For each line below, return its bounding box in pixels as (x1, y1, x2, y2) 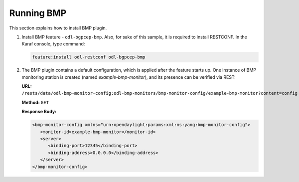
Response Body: (21, 109, 57, 115)
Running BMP (9, 7, 67, 18)
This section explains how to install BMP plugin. (9, 25, 107, 31)
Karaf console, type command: (21, 41, 85, 47)
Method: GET (21, 99, 49, 105)
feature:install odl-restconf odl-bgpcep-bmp (32, 54, 146, 60)
